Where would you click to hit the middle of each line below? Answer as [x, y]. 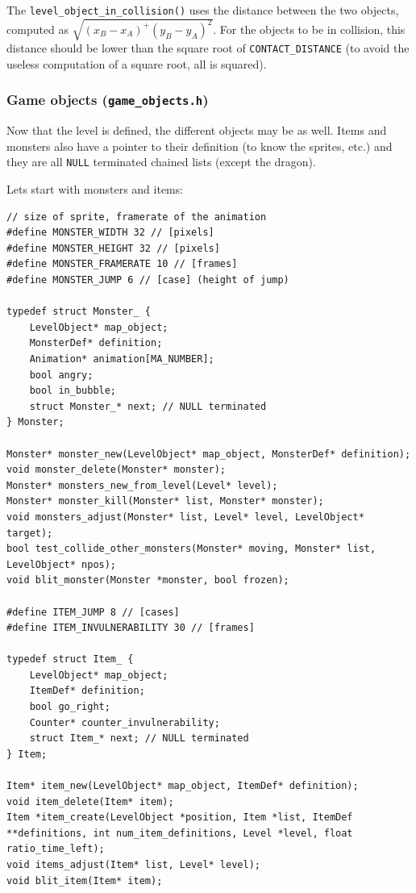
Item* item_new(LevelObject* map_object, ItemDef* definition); [183, 786]
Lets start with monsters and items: [95, 189]
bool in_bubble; [73, 391]
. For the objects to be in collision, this [309, 29]
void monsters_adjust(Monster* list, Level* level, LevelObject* [185, 517]
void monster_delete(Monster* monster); [116, 470]
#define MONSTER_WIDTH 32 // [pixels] [110, 233]
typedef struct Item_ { [70, 659]
